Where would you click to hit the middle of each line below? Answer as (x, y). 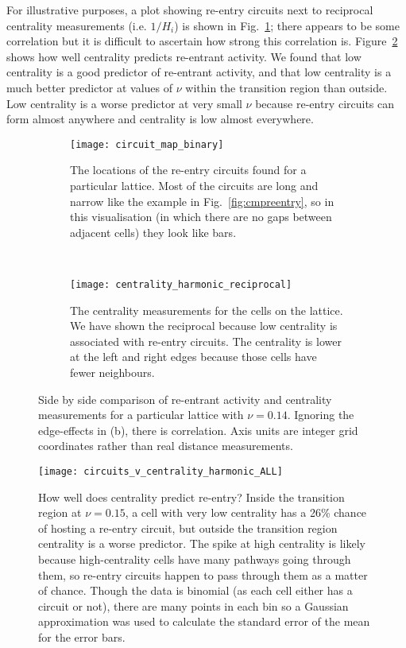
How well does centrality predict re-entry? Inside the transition (191, 497)
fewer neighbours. (112, 372)
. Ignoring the (321, 415)
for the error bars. (82, 636)
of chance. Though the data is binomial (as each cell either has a (195, 590)
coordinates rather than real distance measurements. (166, 446)
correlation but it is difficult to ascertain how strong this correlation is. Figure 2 (202, 41)
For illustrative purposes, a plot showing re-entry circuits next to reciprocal (190, 10)
